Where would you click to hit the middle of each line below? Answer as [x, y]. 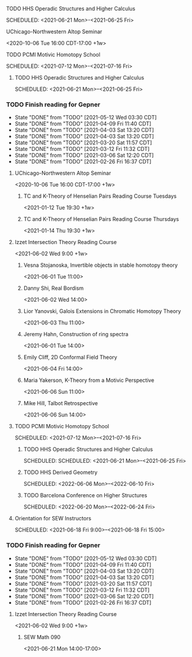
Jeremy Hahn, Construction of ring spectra [76, 334]
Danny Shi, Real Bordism [54, 288]
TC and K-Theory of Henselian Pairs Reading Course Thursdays [101, 219]
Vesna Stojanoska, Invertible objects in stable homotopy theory [100, 265]
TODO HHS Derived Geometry [60, 472]
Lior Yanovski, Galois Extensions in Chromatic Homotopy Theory [102, 311]
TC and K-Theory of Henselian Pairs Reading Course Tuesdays [100, 196]
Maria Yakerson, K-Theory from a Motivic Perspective [89, 380]
